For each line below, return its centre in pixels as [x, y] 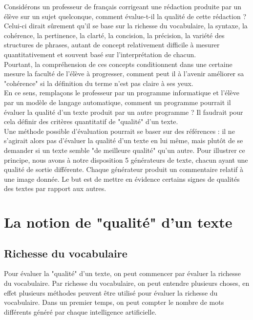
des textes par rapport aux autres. [55, 188]
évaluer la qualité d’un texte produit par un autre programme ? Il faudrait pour [124, 112]
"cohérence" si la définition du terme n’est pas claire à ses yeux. [99, 83]
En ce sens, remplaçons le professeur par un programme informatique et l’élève [122, 93]
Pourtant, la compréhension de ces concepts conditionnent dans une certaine [118, 64]
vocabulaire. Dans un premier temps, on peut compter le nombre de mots [114, 302]
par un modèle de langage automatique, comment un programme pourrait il [117, 102]
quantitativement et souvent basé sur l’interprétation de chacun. [100, 54]
